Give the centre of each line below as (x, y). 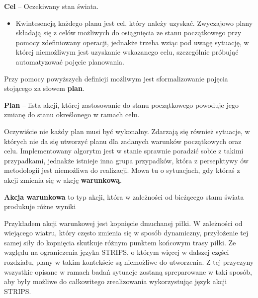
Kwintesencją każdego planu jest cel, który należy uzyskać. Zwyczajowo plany (134, 23)
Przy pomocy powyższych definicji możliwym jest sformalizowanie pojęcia (116, 78)
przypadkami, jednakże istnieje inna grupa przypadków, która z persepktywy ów (126, 160)
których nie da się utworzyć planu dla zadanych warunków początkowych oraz (123, 141)
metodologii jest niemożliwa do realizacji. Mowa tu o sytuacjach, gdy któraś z (122, 170)
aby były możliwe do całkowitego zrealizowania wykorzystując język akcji (116, 281)
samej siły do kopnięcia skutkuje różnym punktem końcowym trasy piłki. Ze (120, 242)
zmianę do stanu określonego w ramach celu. (72, 114)
